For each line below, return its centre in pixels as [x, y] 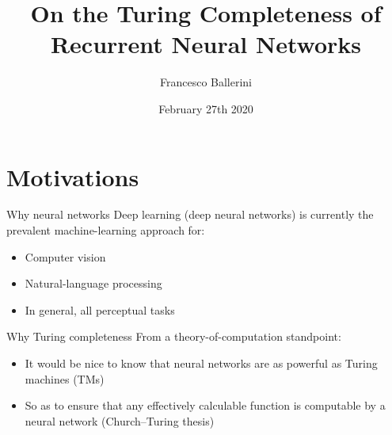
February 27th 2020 [206, 108]
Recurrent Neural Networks [206, 44]
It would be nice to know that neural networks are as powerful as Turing [201, 363]
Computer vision [65, 256]
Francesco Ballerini [206, 82]
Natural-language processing [93, 283]
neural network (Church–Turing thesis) [120, 420]
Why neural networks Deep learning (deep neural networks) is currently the [190, 214]
